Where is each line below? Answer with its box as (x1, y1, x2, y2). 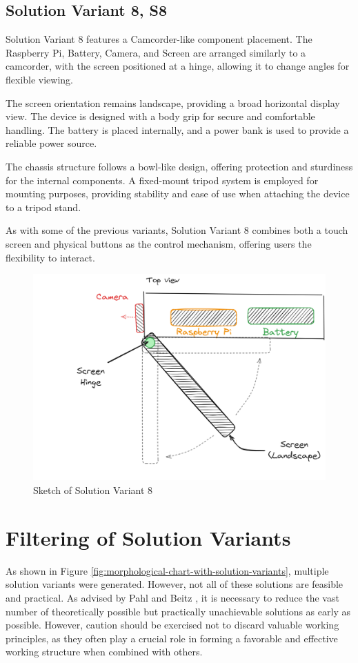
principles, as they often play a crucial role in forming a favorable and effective (6, 631, 338, 645)
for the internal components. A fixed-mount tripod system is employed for (6, 172, 319, 187)
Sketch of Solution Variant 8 (33, 483, 153, 497)
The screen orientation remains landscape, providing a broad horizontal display (6, 95, 340, 110)
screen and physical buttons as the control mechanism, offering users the (6, 236, 312, 250)
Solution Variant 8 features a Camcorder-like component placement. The (6, 32, 312, 46)
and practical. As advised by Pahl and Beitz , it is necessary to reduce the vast (6, 590, 339, 604)
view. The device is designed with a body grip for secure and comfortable (6, 109, 315, 123)
